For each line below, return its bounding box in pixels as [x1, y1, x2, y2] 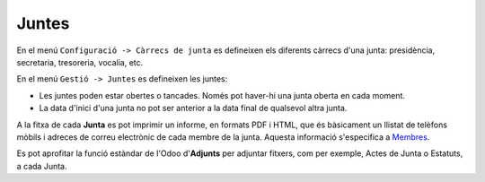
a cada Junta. [16, 160, 67, 171]
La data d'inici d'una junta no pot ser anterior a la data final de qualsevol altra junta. [39, 103, 348, 114]
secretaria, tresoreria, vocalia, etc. [16, 56, 144, 67]
